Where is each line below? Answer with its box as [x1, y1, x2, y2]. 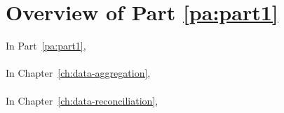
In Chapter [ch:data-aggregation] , [6, 66, 151, 80]
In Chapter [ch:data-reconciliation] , [6, 93, 158, 107]
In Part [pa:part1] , [6, 38, 86, 53]
